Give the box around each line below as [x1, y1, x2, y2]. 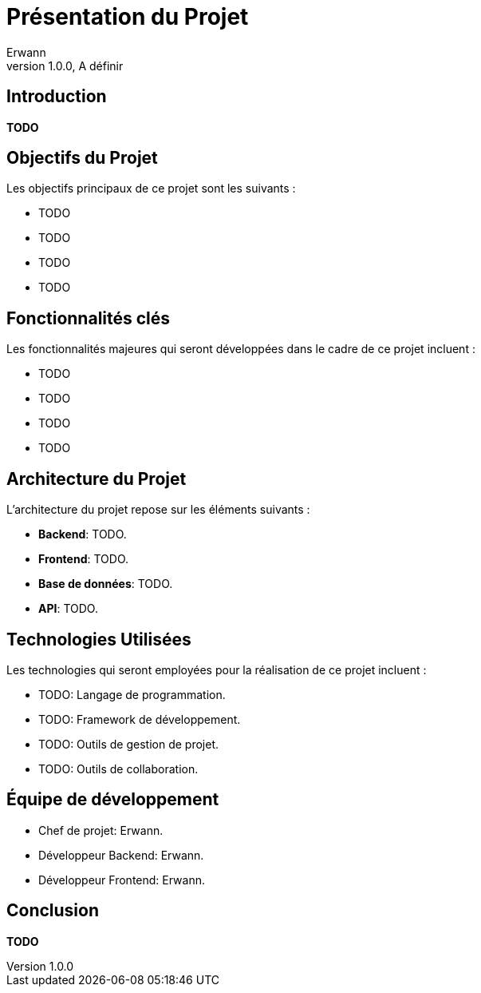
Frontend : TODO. [38, 552, 129, 566]
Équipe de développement [6, 789, 219, 810]
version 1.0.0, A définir [6, 58, 124, 73]
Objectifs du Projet [6, 148, 158, 169]
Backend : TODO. [38, 527, 127, 542]
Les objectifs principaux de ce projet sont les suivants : [6, 181, 296, 196]
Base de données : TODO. [38, 577, 173, 591]
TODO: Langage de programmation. [38, 687, 226, 701]
